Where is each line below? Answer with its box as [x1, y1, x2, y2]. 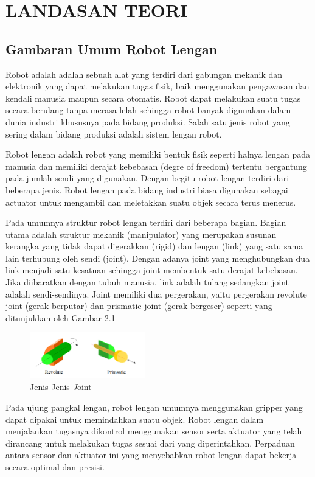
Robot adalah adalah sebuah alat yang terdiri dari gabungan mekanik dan [5, 68, 283, 80]
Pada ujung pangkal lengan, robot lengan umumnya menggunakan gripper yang [5, 401, 303, 414]
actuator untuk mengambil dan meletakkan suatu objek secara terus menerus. [5, 195, 296, 208]
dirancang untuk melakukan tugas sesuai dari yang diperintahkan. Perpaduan [5, 436, 295, 449]
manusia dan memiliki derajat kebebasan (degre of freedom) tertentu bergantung [5, 159, 307, 172]
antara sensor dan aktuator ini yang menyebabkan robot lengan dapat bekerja [5, 448, 297, 461]
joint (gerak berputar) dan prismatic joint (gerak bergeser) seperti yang [5, 299, 272, 312]
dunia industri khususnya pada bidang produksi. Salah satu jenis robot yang [5, 115, 290, 128]
